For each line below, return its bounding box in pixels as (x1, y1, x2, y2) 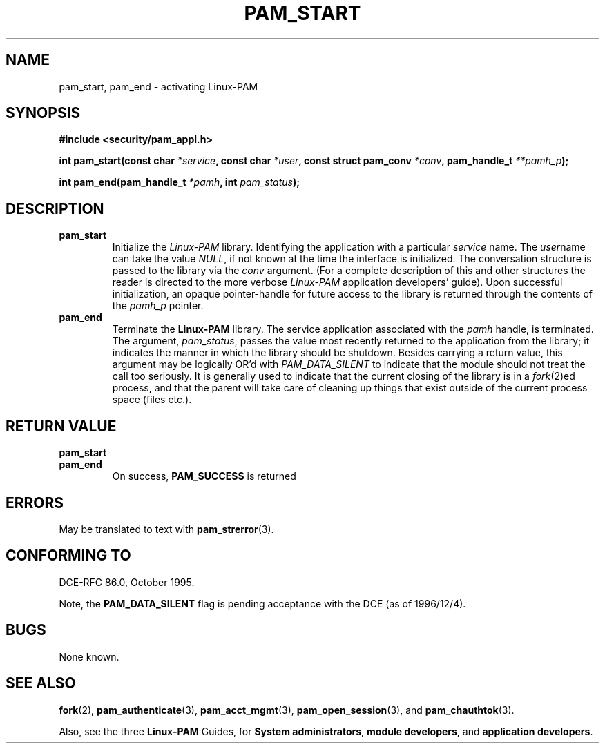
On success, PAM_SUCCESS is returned (112, 470, 296, 483)
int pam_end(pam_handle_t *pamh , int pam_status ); (59, 176, 300, 188)
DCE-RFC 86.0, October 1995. (59, 576, 195, 588)
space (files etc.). (112, 393, 192, 406)
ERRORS (6, 494, 64, 512)
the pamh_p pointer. (112, 300, 204, 312)
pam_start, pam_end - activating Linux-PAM (59, 80, 258, 93)
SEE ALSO (6, 674, 76, 692)
